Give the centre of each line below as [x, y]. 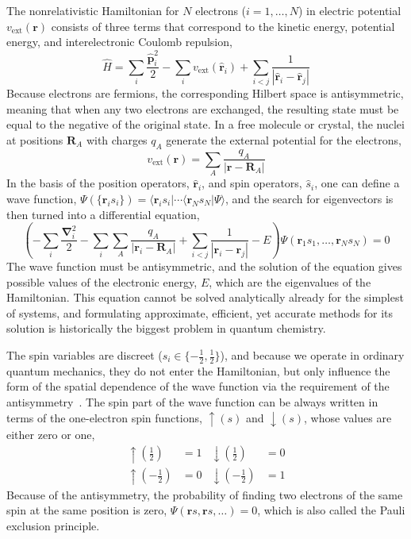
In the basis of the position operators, [98, 183]
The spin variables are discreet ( [85, 355]
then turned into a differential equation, [103, 214]
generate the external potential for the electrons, [284, 139]
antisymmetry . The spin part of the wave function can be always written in [192, 402]
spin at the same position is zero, [87, 510]
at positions [35, 139]
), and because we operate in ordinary [312, 355]
